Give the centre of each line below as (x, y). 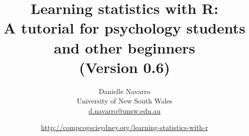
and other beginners (124, 47)
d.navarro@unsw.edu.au (124, 110)
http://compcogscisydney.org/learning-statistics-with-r (124, 127)
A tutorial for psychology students (124, 28)
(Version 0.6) (124, 67)
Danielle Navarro (124, 91)
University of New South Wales (124, 101)
